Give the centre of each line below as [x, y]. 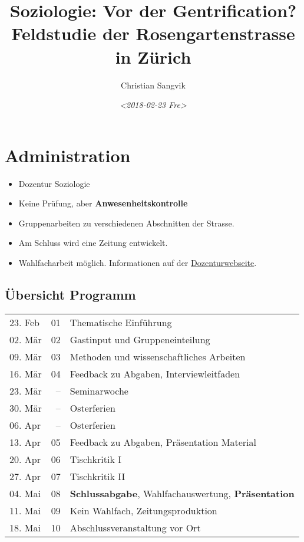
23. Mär [26, 390]
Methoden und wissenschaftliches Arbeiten [158, 356]
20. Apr [25, 459]
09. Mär [26, 356]
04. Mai [25, 493]
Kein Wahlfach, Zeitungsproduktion [143, 510]
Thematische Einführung [121, 322]
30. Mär [26, 408]
